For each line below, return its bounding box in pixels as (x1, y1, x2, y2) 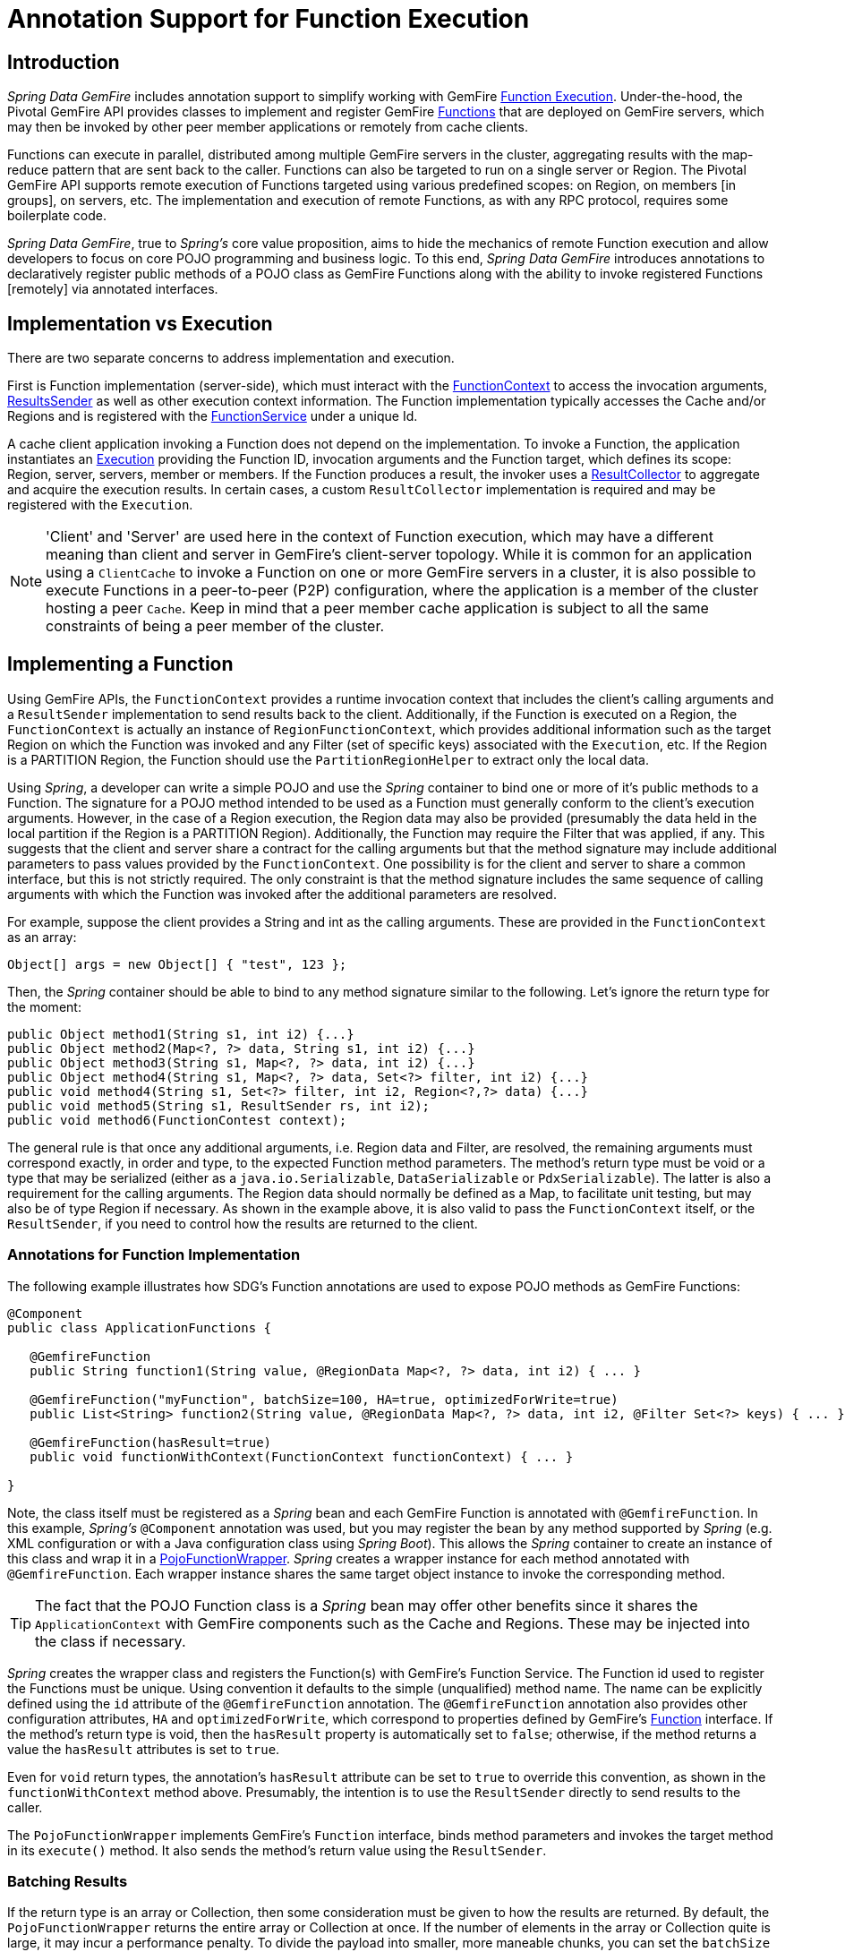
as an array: (7, 929, 77, 945)
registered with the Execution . (7, 497, 193, 513)
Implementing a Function (7, 653, 234, 676)
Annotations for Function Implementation (7, 1246, 301, 1264)
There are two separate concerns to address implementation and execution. (7, 350, 455, 366)
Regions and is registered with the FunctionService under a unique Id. (7, 408, 418, 424)
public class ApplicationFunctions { (7, 1320, 272, 1335)
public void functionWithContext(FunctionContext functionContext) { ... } (30, 1449, 574, 1464)
